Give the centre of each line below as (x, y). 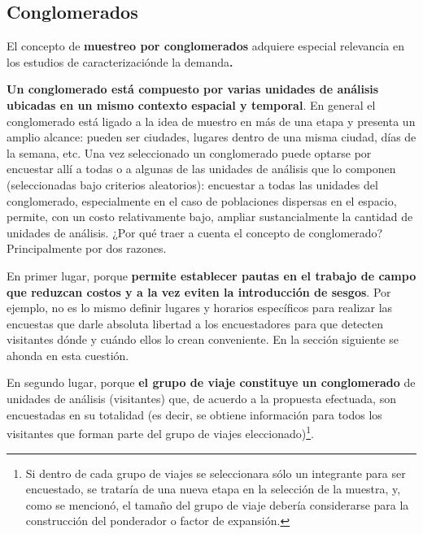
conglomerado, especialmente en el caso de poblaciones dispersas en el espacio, (202, 200)
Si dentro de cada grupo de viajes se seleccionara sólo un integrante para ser (216, 473)
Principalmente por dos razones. (87, 248)
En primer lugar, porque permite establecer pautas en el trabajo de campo (211, 275)
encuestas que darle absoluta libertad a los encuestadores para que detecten (195, 323)
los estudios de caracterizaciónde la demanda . (120, 61)
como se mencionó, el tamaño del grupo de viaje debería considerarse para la (217, 504)
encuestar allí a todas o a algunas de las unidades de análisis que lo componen (201, 169)
